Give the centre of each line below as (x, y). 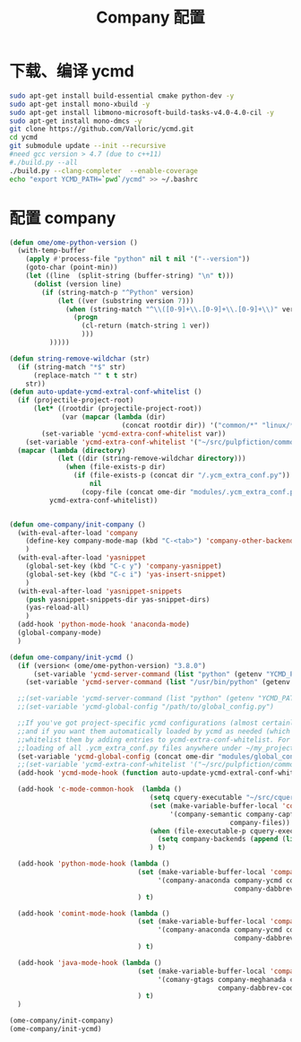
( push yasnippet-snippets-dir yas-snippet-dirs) (118, 599)
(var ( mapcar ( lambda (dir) (114, 417)
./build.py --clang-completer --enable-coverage (104, 170)
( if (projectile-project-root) (76, 400)
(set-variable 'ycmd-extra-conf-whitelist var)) (134, 434)
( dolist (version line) (77, 284)
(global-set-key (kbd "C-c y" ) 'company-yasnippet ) (124, 566)
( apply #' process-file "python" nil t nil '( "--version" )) (138, 259)
